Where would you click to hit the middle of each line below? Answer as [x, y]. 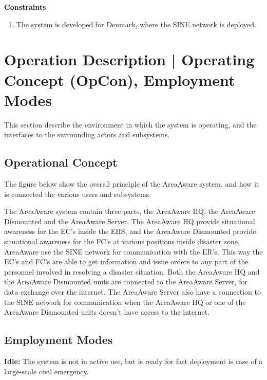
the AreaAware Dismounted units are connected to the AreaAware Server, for [126, 282]
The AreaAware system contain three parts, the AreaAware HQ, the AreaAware [130, 211]
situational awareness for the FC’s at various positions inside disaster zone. [122, 241]
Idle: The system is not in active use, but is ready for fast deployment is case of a [133, 361]
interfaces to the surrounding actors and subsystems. [87, 134]
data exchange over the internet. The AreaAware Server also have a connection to [132, 292]
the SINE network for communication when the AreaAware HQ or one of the [125, 302]
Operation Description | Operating [129, 59]
